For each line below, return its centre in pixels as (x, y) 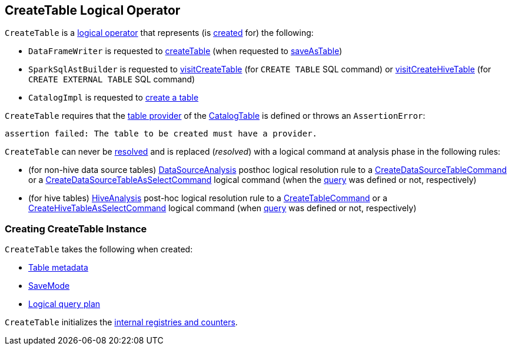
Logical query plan (64, 304)
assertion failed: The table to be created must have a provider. (161, 134)
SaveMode (49, 286)
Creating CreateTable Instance (76, 229)
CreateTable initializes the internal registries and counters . (121, 322)
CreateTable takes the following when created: (99, 249)
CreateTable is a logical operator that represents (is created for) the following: (159, 33)
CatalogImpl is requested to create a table (114, 98)
